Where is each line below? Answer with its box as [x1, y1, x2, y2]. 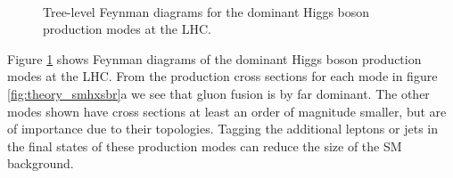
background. [7, 154, 74, 173]
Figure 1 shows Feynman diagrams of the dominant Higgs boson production [7, 49, 422, 68]
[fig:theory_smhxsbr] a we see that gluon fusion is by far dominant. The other [7, 84, 430, 102]
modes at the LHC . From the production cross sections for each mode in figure [7, 67, 438, 85]
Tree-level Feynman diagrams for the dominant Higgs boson [43, 2, 370, 20]
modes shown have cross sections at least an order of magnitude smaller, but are [7, 101, 447, 120]
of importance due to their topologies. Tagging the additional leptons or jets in [7, 119, 438, 138]
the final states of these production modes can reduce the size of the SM [7, 136, 402, 155]
